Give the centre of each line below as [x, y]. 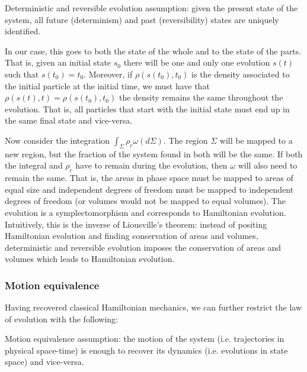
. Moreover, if [108, 74]
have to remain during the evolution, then [151, 165]
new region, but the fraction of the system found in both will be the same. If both [154, 153]
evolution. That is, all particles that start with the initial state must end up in [147, 109]
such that [22, 74]
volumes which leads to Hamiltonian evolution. [90, 259]
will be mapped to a [256, 140]
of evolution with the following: [61, 318]
